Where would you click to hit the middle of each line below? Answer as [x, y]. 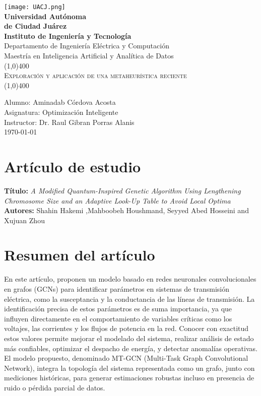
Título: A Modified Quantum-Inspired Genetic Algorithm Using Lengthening [122, 190]
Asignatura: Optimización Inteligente [61, 112]
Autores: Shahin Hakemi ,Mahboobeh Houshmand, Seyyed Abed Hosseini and [126, 210]
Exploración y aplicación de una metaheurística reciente [95, 75]
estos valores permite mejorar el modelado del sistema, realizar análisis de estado [129, 338]
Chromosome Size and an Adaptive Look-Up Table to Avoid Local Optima [117, 200]
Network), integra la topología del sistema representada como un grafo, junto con [129, 368]
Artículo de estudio [73, 166]
